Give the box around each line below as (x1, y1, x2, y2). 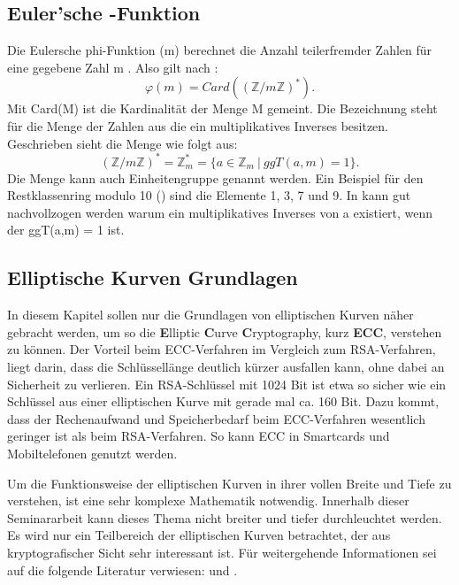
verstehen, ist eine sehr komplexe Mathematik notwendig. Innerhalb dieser (7, 491, 409, 510)
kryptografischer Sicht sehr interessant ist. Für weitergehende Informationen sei (7, 543, 437, 561)
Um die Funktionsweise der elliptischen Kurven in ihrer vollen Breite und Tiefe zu (7, 473, 452, 492)
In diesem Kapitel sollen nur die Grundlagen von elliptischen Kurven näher (7, 305, 414, 324)
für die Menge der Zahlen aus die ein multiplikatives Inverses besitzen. (7, 116, 388, 135)
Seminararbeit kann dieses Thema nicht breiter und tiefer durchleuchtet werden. (7, 508, 442, 527)
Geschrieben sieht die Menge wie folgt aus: (7, 134, 238, 152)
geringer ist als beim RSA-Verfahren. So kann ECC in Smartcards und (7, 427, 390, 445)
